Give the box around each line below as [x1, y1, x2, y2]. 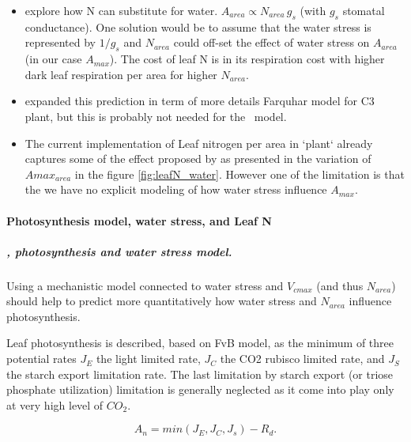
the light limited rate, [96, 350, 201, 367]
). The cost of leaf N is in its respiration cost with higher [109, 51, 385, 67]
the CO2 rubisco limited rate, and [220, 350, 385, 367]
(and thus [316, 277, 364, 293]
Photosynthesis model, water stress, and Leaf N [6, 212, 272, 229]
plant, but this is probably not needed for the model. [25, 108, 287, 124]
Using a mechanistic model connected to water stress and [6, 277, 284, 293]
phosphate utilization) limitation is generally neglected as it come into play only [6, 381, 394, 398]
